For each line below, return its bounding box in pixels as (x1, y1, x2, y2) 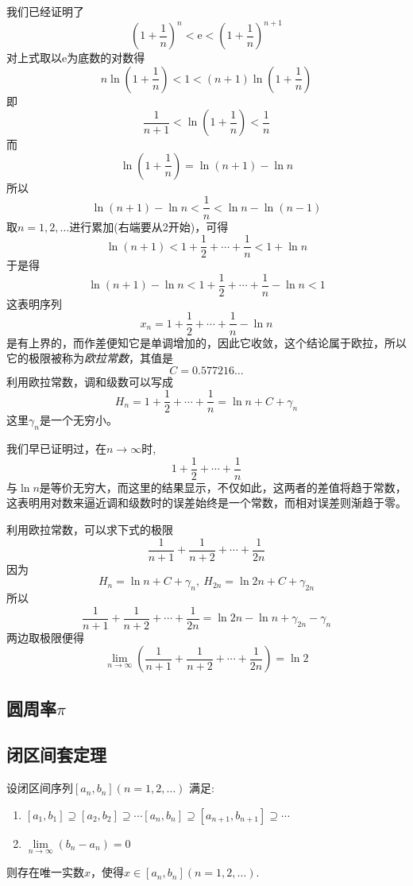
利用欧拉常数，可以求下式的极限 (6, 520, 173, 537)
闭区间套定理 (6, 742, 106, 767)
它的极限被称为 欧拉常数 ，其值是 (6, 350, 173, 366)
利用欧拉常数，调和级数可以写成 (6, 373, 173, 389)
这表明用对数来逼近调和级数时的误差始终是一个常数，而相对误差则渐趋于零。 (6, 494, 407, 511)
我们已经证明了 (6, 3, 84, 19)
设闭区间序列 (6, 780, 73, 796)
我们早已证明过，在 (6, 440, 106, 457)
